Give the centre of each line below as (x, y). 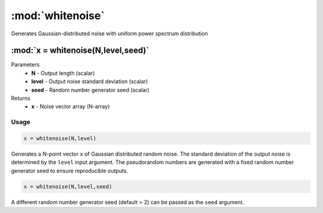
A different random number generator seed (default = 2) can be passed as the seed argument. (128, 202)
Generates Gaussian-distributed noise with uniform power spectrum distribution (110, 34)
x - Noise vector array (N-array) (71, 106)
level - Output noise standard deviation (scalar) (90, 81)
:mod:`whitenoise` (58, 16)
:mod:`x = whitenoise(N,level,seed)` (80, 51)
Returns (21, 98)
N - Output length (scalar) (63, 73)
